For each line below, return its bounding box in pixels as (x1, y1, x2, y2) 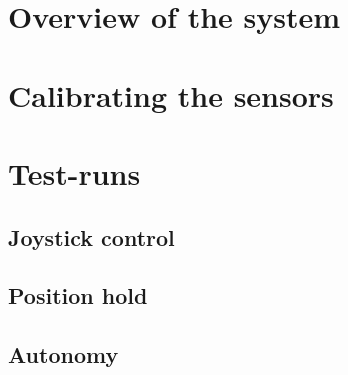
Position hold (8, 280, 148, 311)
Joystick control (8, 221, 175, 252)
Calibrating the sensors (8, 74, 334, 115)
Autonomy (8, 339, 119, 370)
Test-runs (8, 152, 141, 193)
